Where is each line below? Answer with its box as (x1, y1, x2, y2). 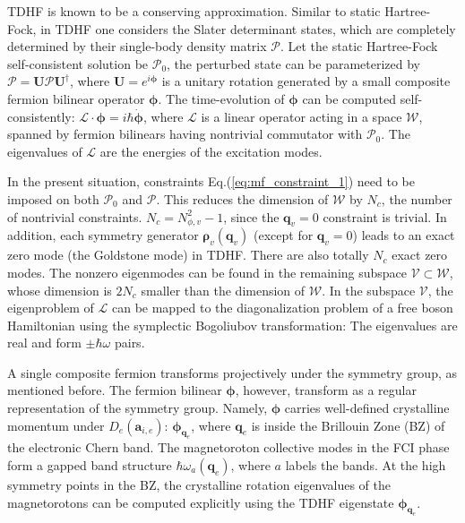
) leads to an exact (352, 226, 455, 244)
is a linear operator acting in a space (201, 107, 402, 125)
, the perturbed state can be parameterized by (167, 54, 421, 73)
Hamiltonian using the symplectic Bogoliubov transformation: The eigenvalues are (7, 315, 458, 334)
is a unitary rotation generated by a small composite (161, 72, 451, 90)
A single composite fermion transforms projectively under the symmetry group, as (7, 363, 458, 382)
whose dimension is (7, 280, 112, 299)
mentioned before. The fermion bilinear (7, 381, 222, 399)
